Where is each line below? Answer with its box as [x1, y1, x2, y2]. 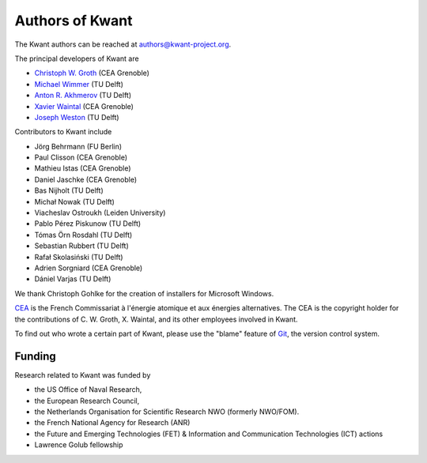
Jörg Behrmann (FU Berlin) [34, 141, 123, 151]
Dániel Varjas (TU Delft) [34, 274, 111, 284]
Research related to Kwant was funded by [14, 370, 151, 379]
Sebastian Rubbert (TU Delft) [34, 241, 130, 250]
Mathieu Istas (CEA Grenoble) [34, 164, 131, 173]
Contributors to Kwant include [14, 127, 112, 137]
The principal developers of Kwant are [14, 54, 139, 63]
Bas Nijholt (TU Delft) [34, 186, 104, 195]
